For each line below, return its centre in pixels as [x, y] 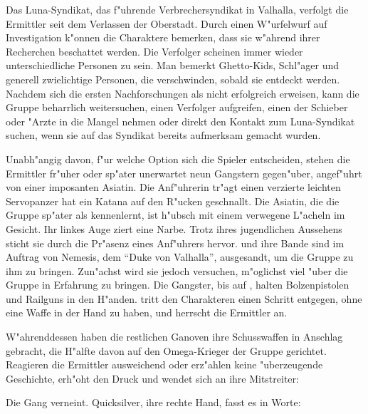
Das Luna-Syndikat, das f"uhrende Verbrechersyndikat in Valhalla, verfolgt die [177, 9]
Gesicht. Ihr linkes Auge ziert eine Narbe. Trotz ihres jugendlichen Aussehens [174, 228]
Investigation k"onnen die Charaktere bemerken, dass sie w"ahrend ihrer [163, 37]
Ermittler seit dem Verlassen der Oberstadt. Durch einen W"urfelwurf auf [167, 23]
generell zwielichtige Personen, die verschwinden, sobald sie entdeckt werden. [173, 79]
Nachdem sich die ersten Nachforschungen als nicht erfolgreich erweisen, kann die [183, 93]
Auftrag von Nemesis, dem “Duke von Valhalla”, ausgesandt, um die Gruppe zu [180, 257]
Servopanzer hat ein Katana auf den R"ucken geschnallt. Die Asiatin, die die [173, 201]
